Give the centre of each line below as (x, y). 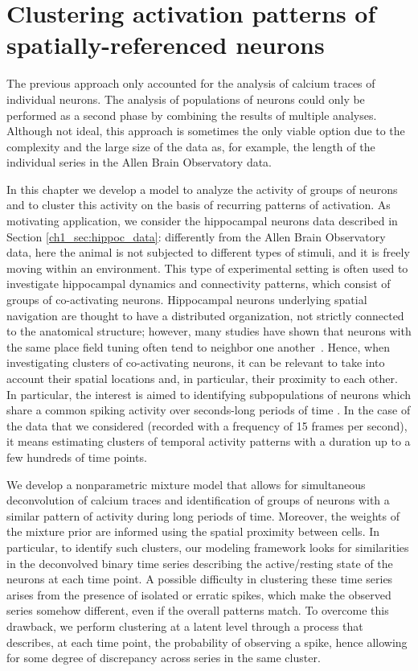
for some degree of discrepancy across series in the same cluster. (164, 658)
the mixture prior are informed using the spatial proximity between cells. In (193, 531)
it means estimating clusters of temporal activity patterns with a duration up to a (209, 441)
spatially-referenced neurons (166, 45)
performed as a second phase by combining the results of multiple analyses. (192, 115)
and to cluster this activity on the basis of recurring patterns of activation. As (199, 205)
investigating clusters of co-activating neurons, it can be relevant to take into (196, 362)
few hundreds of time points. (77, 457)
